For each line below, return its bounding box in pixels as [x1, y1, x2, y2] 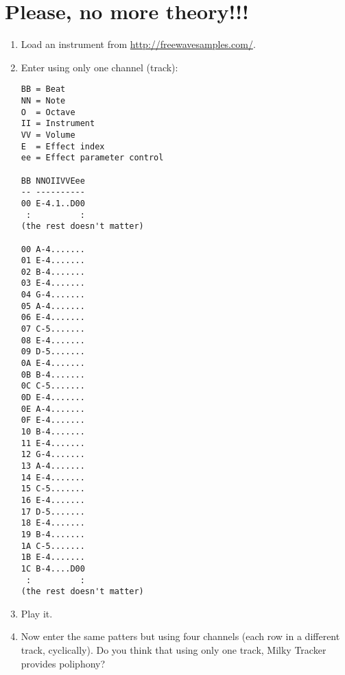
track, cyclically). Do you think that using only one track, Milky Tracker [21, 643, 326, 657]
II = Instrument [21, 119, 95, 129]
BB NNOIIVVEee [21, 175, 85, 186]
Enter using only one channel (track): [21, 60, 178, 74]
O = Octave [21, 107, 75, 117]
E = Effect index [21, 141, 105, 151]
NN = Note [21, 95, 66, 106]
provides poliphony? [21, 656, 106, 670]
